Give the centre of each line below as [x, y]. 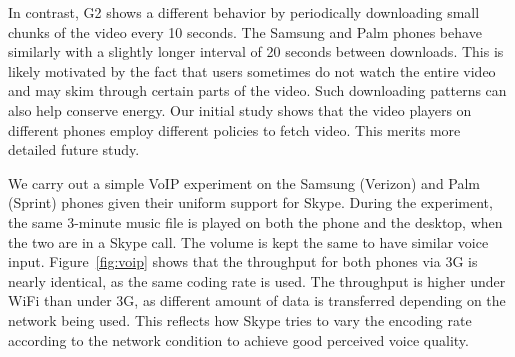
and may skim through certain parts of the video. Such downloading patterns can [257, 90]
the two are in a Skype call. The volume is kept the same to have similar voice [248, 241]
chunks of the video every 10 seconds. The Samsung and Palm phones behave [245, 31]
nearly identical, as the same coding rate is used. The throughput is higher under [257, 280]
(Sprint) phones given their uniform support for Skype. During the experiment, [250, 202]
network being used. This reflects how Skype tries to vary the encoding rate [240, 319]
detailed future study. [74, 149]
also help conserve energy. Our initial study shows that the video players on [240, 109]
